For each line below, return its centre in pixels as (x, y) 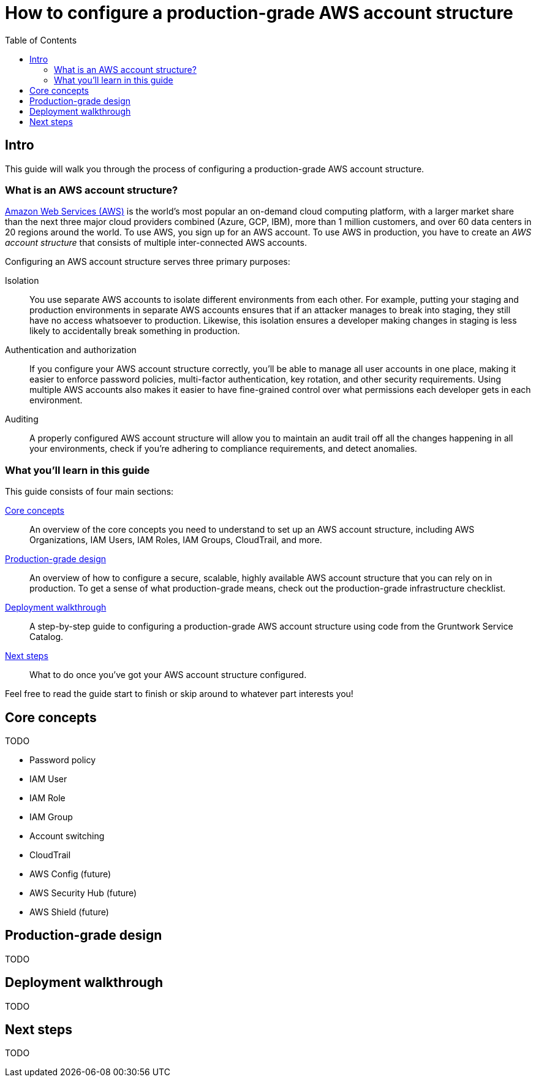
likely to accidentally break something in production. (135, 331)
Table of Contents (41, 40)
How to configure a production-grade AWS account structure (259, 13)
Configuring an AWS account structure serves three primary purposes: (148, 262)
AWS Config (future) (70, 874)
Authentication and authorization (71, 350)
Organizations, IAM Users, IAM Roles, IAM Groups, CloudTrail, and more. (176, 540)
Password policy (63, 760)
